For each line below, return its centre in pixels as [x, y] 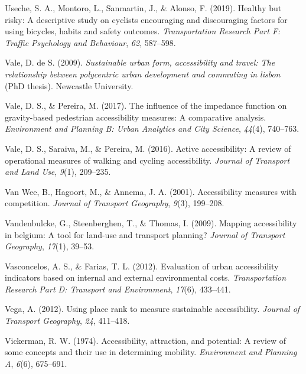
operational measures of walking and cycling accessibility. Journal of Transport [147, 160]
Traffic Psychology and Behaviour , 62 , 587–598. [90, 42]
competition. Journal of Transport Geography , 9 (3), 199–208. [115, 203]
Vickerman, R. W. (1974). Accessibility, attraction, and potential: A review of [146, 340]
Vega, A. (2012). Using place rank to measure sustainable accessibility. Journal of [152, 309]
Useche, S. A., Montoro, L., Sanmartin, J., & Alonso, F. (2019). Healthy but [143, 8]
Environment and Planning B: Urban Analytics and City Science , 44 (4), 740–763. [152, 129]
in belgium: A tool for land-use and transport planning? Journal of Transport [145, 234]
